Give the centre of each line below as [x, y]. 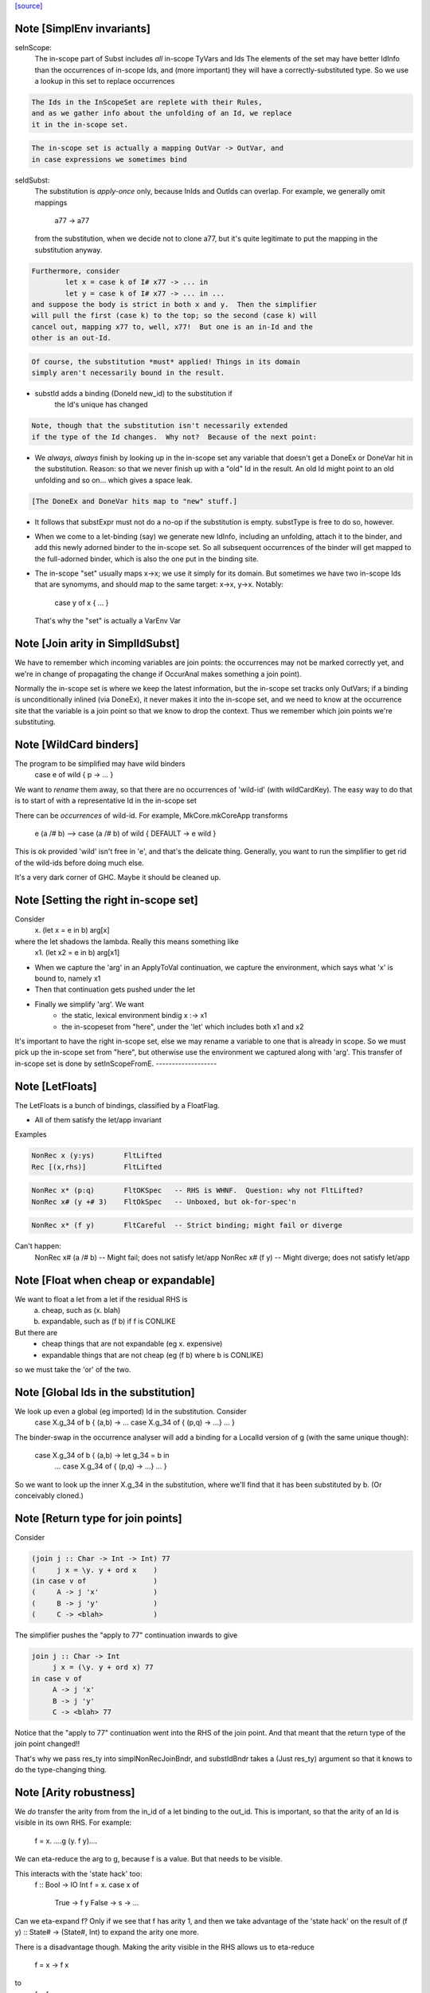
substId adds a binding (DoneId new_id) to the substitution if [133, 394]
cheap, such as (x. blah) [81, 1311]
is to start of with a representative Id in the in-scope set [106, 800]
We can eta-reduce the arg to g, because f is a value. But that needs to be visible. [149, 1859]
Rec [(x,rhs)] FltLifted [97, 1167]
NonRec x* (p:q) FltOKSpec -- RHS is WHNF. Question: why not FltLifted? [197, 1191]
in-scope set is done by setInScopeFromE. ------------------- [116, 1063]
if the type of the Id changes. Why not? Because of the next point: [174, 437]
